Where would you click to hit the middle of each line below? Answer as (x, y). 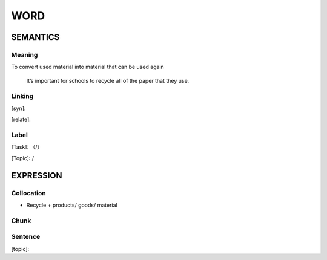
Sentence (26, 237)
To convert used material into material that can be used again (88, 67)
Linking (22, 96)
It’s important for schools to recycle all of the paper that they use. (108, 80)
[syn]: (18, 108)
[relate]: (21, 119)
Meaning (25, 54)
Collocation (28, 193)
